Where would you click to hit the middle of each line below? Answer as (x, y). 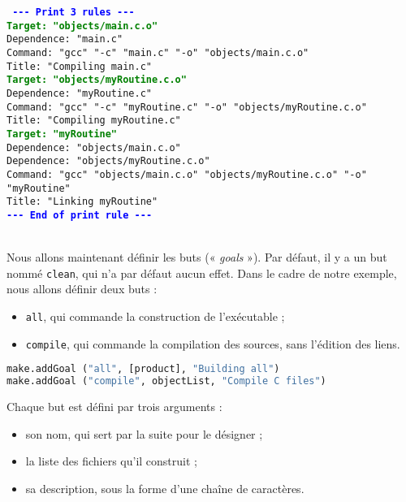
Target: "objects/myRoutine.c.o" (97, 80)
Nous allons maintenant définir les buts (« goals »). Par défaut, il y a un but (197, 257)
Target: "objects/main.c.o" (82, 26)
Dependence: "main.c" (65, 39)
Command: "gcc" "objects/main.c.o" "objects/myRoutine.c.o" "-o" (187, 174)
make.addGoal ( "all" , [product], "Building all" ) (143, 369)
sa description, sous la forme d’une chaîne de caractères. (165, 488)
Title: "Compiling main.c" (79, 66)
